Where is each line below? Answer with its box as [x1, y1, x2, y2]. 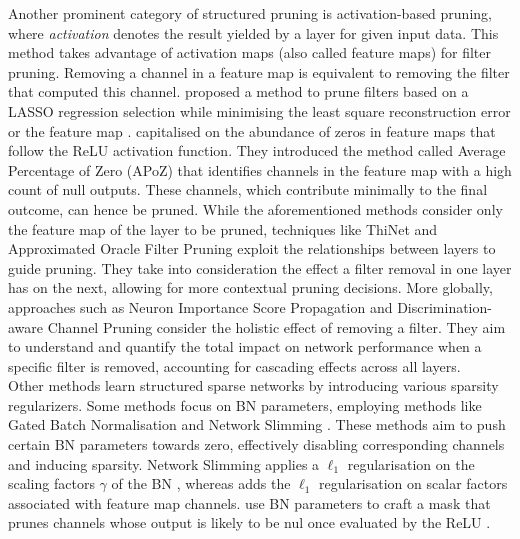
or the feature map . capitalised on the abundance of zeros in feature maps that [8, 120, 496, 141]
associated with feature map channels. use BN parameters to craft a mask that [8, 492, 491, 513]
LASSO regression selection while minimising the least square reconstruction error [8, 100, 511, 121]
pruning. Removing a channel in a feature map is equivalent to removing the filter [8, 61, 510, 82]
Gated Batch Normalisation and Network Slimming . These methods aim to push [8, 414, 506, 435]
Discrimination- [397, 296, 492, 317]
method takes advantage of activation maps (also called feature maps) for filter [8, 42, 492, 63]
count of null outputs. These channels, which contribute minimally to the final [8, 179, 488, 200]
